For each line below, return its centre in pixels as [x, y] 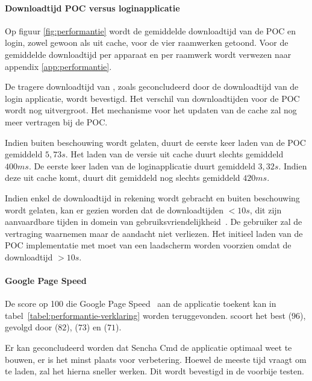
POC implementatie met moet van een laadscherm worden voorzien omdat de [148, 245]
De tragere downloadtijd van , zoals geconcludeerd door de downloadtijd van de [152, 87]
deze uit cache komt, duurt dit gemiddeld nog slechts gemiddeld [123, 178]
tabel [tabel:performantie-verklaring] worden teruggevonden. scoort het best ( [148, 315]
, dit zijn [266, 209]
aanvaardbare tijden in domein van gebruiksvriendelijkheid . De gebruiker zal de [154, 222]
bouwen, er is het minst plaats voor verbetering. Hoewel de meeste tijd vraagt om [156, 359]
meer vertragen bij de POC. [56, 121]
